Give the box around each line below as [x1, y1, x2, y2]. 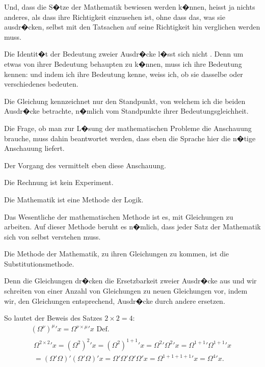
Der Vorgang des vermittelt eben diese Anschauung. [4, 160, 166, 170]
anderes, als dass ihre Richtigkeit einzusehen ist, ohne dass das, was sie [4, 11, 225, 22]
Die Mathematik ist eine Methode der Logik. [4, 194, 144, 204]
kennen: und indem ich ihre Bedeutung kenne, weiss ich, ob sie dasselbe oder [4, 68, 243, 79]
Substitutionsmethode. [4, 258, 74, 269]
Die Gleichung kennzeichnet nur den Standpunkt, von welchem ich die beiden [4, 95, 246, 106]
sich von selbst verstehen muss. [4, 231, 101, 242]
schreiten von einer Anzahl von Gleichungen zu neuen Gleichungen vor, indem [4, 285, 248, 296]
